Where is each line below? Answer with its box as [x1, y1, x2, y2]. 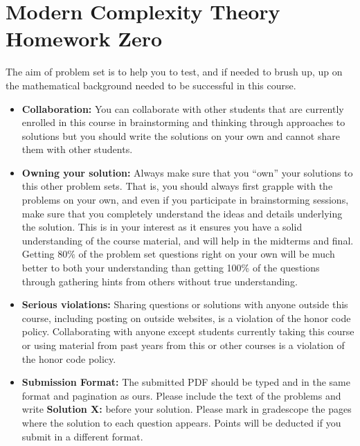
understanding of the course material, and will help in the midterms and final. [21, 233, 354, 247]
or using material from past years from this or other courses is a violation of [21, 338, 345, 352]
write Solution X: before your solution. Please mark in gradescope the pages [21, 402, 352, 416]
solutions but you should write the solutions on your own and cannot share [21, 128, 340, 143]
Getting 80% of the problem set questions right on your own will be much [21, 247, 335, 261]
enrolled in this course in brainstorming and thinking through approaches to [21, 115, 345, 130]
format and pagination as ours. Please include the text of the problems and [21, 388, 341, 402]
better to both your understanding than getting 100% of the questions [21, 260, 320, 275]
